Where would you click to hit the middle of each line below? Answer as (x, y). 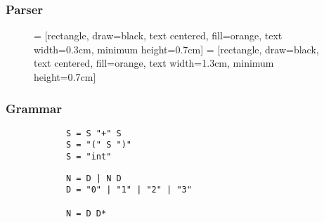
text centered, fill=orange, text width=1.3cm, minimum (154, 63)
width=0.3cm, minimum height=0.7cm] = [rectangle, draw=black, (176, 49)
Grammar (34, 108)
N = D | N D (93, 178)
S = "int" (89, 157)
